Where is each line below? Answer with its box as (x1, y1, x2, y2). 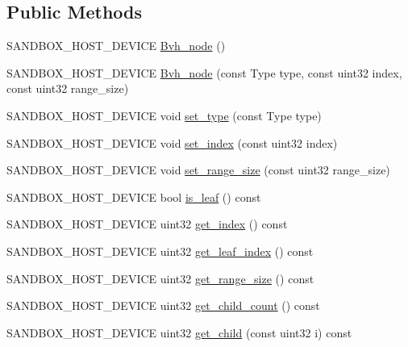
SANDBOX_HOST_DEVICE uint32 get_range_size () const (6, 270, 314, 286)
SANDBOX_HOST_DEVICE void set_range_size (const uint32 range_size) (6, 161, 390, 178)
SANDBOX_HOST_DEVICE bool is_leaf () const (6, 188, 261, 205)
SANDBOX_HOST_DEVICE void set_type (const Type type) (6, 107, 322, 123)
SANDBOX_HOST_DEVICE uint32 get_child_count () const (6, 297, 320, 314)
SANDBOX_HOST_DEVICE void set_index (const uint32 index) (6, 134, 338, 151)
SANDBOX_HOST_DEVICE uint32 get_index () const (6, 215, 288, 232)
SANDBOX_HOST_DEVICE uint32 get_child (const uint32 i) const (6, 324, 352, 341)
